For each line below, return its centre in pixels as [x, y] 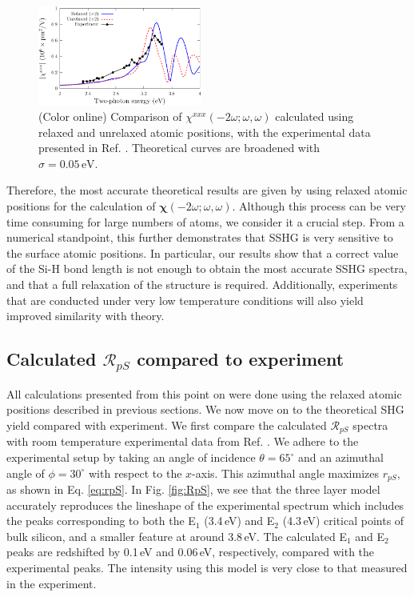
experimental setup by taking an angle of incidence [131, 457]
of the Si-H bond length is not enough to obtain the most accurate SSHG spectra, [207, 268]
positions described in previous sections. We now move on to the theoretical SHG [205, 409]
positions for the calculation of [81, 206]
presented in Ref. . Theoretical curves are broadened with [179, 148]
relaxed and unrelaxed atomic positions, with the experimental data [205, 132]
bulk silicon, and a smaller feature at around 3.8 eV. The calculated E [177, 536]
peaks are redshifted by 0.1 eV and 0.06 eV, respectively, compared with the [191, 552]
